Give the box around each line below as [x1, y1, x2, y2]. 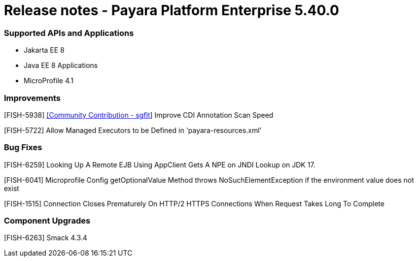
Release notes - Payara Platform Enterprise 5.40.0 [4, 2, 339, 19]
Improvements [4, 93, 61, 103]
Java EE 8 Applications [24, 61, 98, 70]
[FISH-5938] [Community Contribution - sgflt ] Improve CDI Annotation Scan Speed [4, 110, 274, 119]
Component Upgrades [4, 216, 91, 226]
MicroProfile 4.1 [24, 76, 73, 85]
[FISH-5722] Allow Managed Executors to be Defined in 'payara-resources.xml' [4, 126, 262, 134]
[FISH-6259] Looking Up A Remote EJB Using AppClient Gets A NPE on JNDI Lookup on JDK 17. [4, 160, 315, 169]
